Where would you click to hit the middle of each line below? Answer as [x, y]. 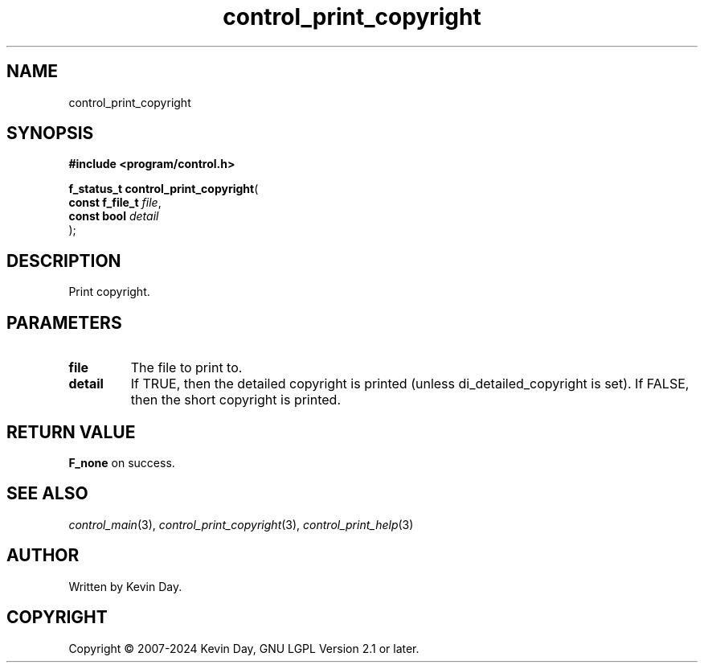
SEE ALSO [47, 494]
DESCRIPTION [64, 261]
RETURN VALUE [71, 432]
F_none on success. [122, 462]
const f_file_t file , [115, 203]
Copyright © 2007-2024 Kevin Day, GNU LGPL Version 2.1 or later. [244, 648]
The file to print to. [186, 368]
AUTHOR [43, 556]
